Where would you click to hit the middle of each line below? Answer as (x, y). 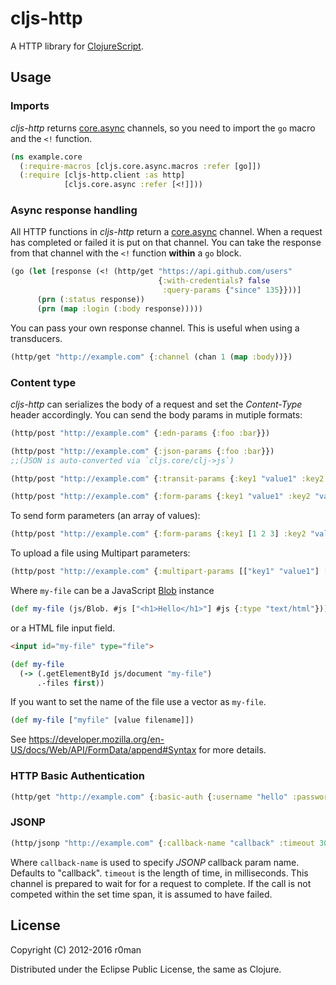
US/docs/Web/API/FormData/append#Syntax (103, 750)
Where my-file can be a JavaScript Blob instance (112, 591)
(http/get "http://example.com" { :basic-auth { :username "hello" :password (171, 797)
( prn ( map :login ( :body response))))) (119, 308)
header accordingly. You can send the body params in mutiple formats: (156, 414)
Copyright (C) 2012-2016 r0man (76, 949)
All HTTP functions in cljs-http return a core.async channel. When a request (166, 232)
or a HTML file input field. (63, 628)
